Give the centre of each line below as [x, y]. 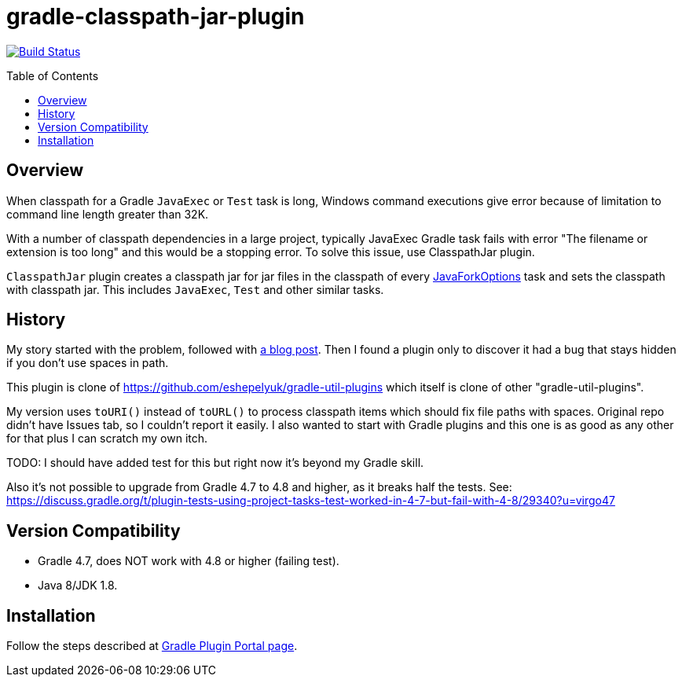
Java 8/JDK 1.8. [78, 586]
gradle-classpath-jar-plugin [156, 17]
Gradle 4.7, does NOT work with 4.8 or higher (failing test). [189, 561]
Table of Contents [53, 75]
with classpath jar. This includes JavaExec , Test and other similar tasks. [195, 289]
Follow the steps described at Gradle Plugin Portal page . [152, 646]
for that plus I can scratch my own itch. [107, 439]
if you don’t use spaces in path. [88, 363]
